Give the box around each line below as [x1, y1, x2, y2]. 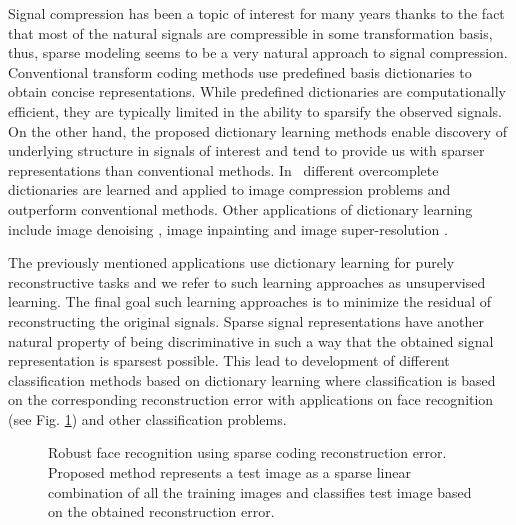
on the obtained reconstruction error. [48, 501, 275, 522]
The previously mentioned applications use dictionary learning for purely [8, 252, 455, 273]
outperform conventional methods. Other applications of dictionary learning [8, 198, 473, 219]
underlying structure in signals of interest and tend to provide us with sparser [8, 140, 485, 161]
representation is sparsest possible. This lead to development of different [8, 350, 450, 371]
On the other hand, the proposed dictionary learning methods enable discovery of [8, 120, 508, 141]
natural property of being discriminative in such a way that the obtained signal [8, 330, 494, 351]
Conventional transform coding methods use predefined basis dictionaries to [8, 61, 472, 82]
